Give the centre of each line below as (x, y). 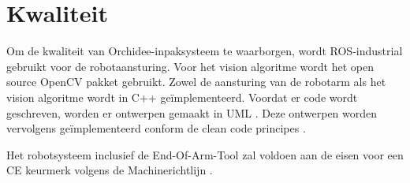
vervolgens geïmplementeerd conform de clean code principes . (156, 128)
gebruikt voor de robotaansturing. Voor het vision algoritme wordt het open (190, 66)
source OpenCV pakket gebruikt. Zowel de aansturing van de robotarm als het (196, 82)
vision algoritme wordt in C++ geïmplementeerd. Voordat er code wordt (182, 97)
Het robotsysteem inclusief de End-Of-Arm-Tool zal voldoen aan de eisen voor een (205, 154)
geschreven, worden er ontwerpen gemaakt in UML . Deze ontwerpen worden (192, 112)
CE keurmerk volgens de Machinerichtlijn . (110, 170)
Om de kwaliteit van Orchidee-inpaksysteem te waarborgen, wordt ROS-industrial (205, 51)
